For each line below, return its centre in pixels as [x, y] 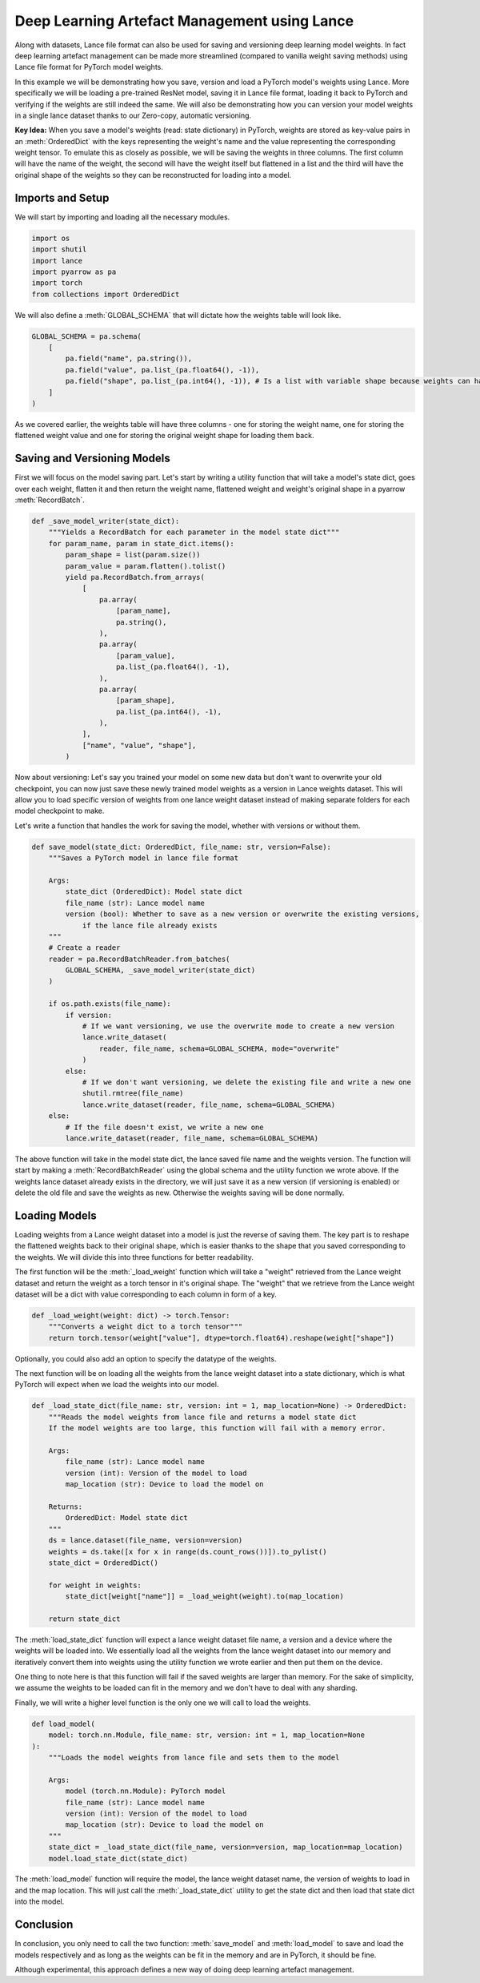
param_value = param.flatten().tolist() [146, 566]
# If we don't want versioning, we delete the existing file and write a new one [247, 1082]
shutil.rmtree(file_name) [133, 1094]
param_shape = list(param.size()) [133, 555]
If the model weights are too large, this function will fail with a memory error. [217, 1428]
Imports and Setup [62, 197]
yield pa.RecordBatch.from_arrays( [135, 577]
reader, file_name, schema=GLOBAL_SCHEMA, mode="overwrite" [219, 1048]
